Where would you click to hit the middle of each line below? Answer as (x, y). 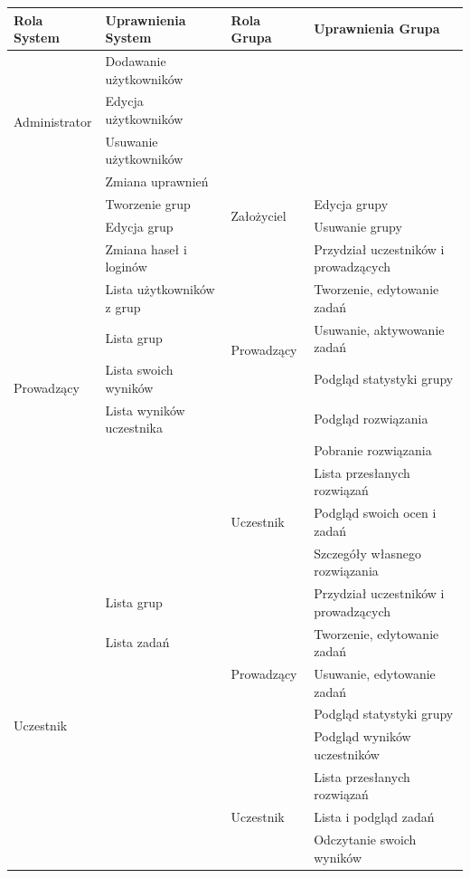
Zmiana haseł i (146, 248)
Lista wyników (145, 410)
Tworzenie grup (148, 204)
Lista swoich (139, 370)
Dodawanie (136, 60)
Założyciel (258, 215)
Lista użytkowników (160, 289)
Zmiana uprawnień (157, 181)
